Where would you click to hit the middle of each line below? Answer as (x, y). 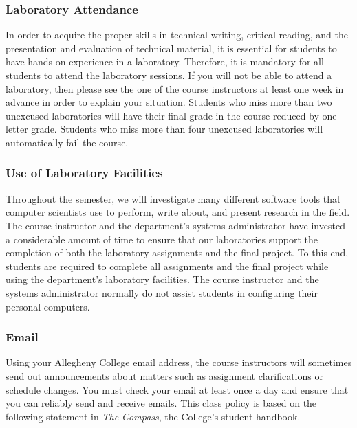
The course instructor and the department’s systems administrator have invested (175, 225)
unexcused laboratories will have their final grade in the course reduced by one (171, 115)
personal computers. (48, 306)
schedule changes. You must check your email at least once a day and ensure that (177, 389)
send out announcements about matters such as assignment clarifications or (164, 375)
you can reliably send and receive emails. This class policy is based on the (161, 403)
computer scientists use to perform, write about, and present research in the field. (178, 212)
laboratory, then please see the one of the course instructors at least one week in (175, 88)
